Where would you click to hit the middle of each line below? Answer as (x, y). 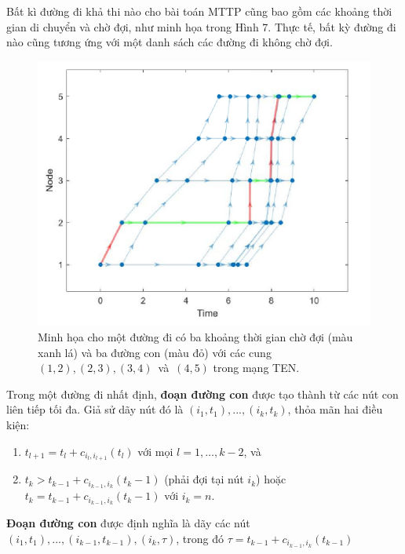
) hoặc (271, 479)
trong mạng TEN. (256, 368)
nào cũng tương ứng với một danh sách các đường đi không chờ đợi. (170, 42)
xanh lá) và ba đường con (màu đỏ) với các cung (155, 352)
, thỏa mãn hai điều (335, 409)
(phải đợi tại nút (204, 479)
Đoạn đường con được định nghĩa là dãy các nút (128, 523)
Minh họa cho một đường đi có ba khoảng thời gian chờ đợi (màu (195, 337)
